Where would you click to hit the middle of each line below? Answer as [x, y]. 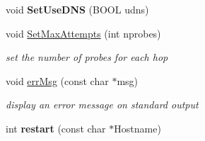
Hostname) [137, 128]
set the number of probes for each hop [87, 57]
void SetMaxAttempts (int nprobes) [83, 33]
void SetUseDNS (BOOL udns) [77, 9]
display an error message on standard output [102, 105]
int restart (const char [56, 128]
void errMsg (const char [57, 80]
